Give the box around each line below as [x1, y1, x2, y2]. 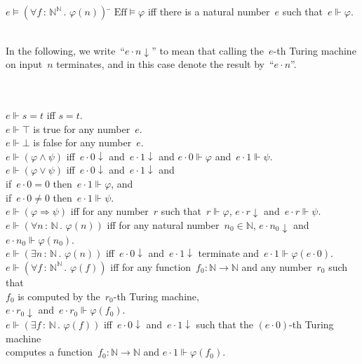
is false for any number [33, 135, 132, 150]
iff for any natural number [107, 217, 220, 232]
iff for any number [70, 204, 149, 218]
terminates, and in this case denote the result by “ [56, 57, 274, 71]
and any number [241, 259, 312, 274]
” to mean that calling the [152, 43, 264, 57]
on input [6, 57, 43, 71]
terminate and [198, 246, 259, 260]
